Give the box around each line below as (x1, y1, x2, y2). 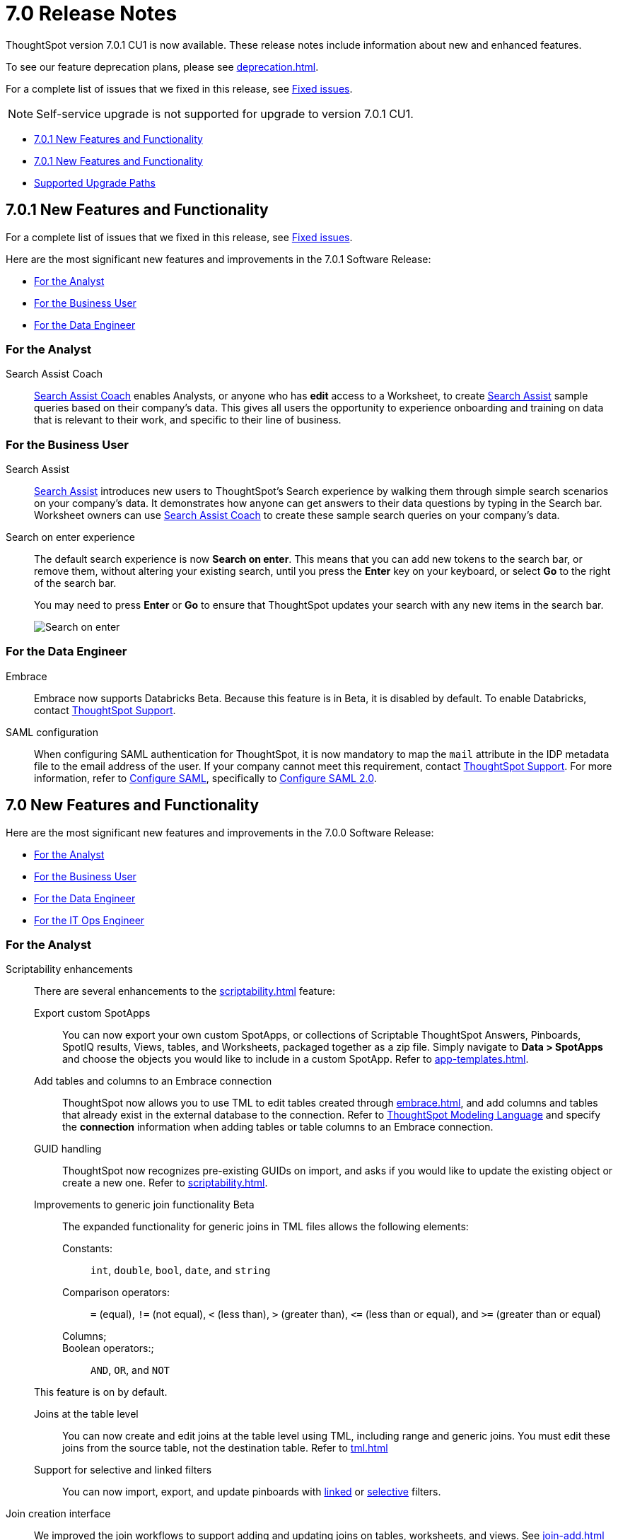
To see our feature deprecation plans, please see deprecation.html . (6, 60, 319, 73)
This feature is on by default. (34, 1386, 168, 1399)
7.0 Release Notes (6, 1, 177, 25)
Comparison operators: (62, 1286, 170, 1299)
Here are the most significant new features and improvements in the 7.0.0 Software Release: (6, 826, 434, 839)
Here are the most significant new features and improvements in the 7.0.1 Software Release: (6, 252, 431, 265)
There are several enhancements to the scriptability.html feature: (34, 985, 335, 998)
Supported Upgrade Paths (34, 176, 156, 189)
